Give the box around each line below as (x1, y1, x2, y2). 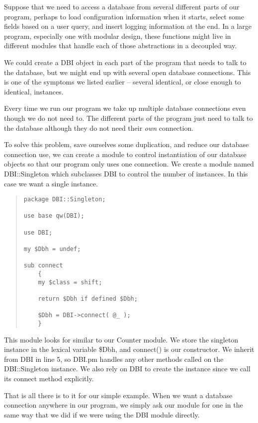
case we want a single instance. (4, 178, 98, 188)
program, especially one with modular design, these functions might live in (4, 30, 231, 41)
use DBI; (23, 229, 53, 236)
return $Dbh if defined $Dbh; (38, 295, 138, 302)
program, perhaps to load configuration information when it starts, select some (4, 11, 244, 21)
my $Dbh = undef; (23, 246, 81, 253)
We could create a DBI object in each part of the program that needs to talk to (4, 57, 247, 67)
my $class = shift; (38, 278, 102, 286)
